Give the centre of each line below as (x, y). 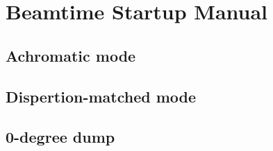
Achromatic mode (71, 55)
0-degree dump (60, 137)
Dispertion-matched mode (101, 96)
